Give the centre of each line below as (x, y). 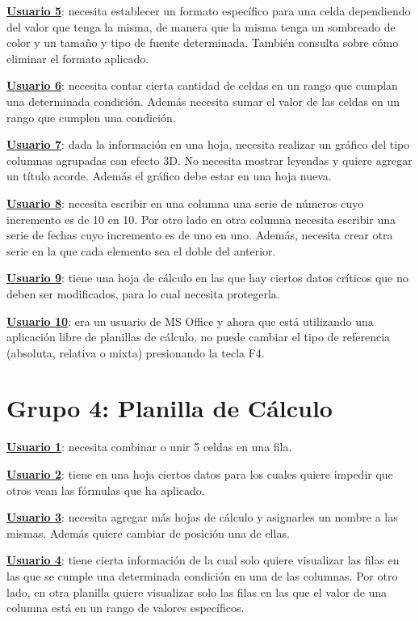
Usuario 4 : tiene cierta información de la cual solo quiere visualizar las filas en (203, 560)
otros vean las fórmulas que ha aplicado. (106, 490)
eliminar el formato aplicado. (78, 58)
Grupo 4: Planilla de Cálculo (170, 408)
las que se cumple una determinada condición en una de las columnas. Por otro (202, 575)
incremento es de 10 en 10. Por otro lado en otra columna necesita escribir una (201, 219)
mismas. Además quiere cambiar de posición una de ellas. (148, 532)
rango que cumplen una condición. (91, 117)
